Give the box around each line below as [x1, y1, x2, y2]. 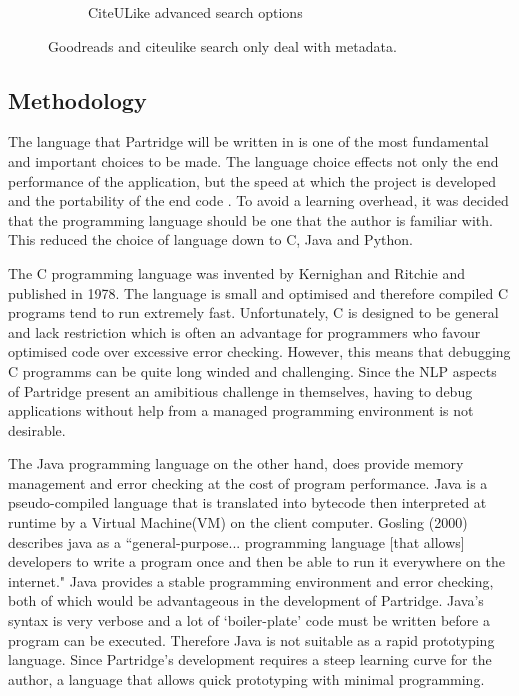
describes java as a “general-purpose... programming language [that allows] [8, 531, 465, 552]
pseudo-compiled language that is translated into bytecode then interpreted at [8, 492, 487, 513]
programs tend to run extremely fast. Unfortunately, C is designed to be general [8, 302, 499, 323]
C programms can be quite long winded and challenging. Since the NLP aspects [8, 360, 497, 381]
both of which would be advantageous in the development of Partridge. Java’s [8, 590, 484, 611]
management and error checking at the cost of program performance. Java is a [8, 472, 488, 493]
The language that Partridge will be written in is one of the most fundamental [8, 131, 489, 152]
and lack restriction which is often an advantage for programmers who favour [8, 321, 481, 342]
